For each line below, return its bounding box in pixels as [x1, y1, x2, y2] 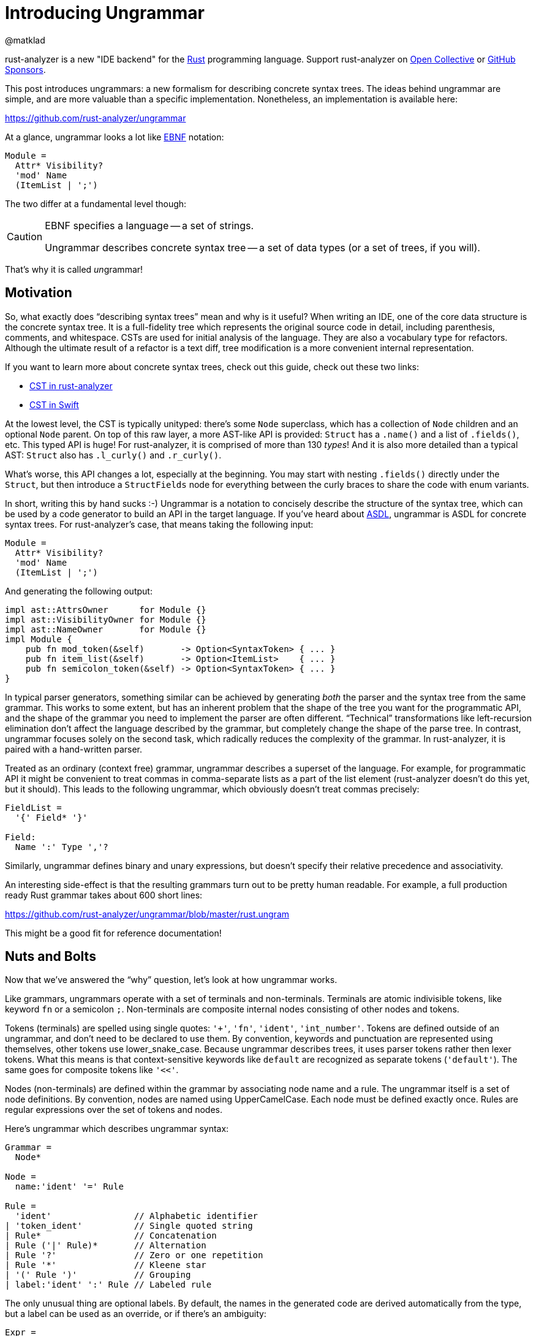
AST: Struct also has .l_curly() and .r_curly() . [5, 449, 222, 460]
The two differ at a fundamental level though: [5, 198, 187, 209]
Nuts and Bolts [5, 949, 96, 965]
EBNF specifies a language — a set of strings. [45, 219, 254, 232]
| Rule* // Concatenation [5, 1231, 217, 1241]
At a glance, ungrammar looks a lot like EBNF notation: [5, 131, 224, 142]
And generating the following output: [5, 585, 153, 596]
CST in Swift [29, 399, 79, 410]
